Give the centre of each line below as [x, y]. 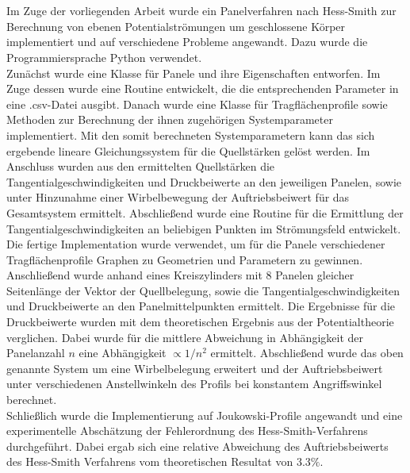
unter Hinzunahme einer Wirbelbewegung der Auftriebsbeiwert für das [178, 197]
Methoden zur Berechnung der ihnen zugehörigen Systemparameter [170, 119]
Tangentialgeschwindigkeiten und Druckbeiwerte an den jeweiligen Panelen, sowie [204, 181]
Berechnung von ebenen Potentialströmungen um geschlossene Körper [176, 26]
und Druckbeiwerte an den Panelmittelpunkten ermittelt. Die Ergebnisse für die [201, 306]
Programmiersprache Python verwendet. [104, 57]
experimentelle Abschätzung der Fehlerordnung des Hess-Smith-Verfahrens [187, 431]
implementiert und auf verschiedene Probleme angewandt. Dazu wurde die [187, 42]
